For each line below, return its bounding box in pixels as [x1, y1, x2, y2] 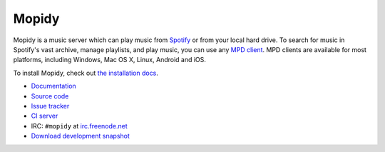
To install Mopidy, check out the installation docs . [13, 69, 158, 77]
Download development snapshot [31, 132, 130, 141]
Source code [31, 91, 69, 100]
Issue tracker [31, 101, 70, 110]
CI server [31, 111, 58, 121]
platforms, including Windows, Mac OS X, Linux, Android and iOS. [13, 56, 207, 64]
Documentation [31, 82, 76, 91]
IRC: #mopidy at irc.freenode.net [31, 121, 128, 130]
